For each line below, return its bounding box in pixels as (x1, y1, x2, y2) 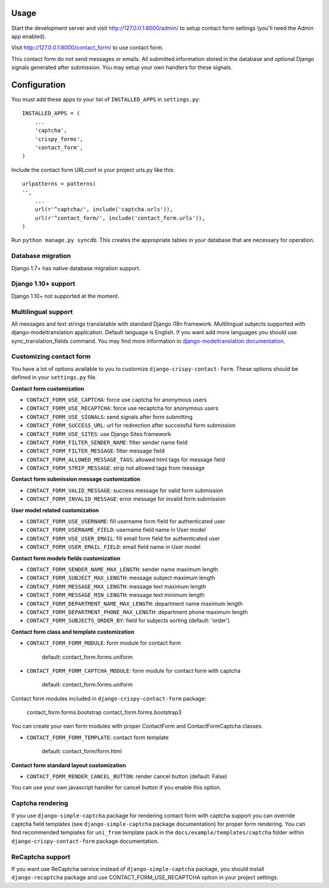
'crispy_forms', (34, 135, 83, 143)
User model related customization (11, 506, 99, 514)
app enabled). (11, 32, 47, 40)
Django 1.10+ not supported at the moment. (11, 292, 120, 299)
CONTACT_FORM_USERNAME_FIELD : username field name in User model (26, 526, 207, 534)
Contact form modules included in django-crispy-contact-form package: (11, 695, 207, 702)
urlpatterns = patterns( (22, 181, 96, 187)
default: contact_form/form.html (41, 748, 122, 755)
